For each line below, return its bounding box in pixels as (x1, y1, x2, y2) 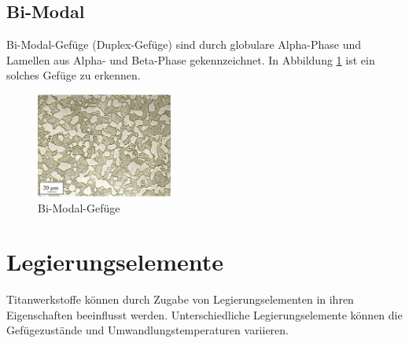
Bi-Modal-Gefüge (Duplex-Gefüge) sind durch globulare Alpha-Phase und (6, 36, 362, 53)
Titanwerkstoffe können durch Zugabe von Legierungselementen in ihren (6, 291, 354, 308)
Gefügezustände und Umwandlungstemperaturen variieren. (6, 322, 289, 338)
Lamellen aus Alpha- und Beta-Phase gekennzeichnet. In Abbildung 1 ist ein (6, 51, 375, 68)
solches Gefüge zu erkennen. (6, 67, 141, 83)
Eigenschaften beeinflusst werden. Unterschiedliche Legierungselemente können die (6, 306, 403, 323)
